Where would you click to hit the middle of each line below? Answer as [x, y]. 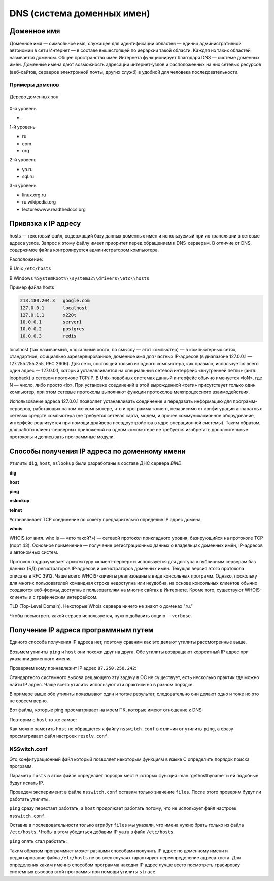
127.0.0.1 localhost [54, 308]
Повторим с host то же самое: [43, 719]
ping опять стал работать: [38, 841]
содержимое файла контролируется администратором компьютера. [84, 250]
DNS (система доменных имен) [80, 13]
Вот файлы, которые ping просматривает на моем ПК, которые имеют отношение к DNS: [106, 710]
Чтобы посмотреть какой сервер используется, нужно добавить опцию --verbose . [101, 616]
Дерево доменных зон [34, 97]
